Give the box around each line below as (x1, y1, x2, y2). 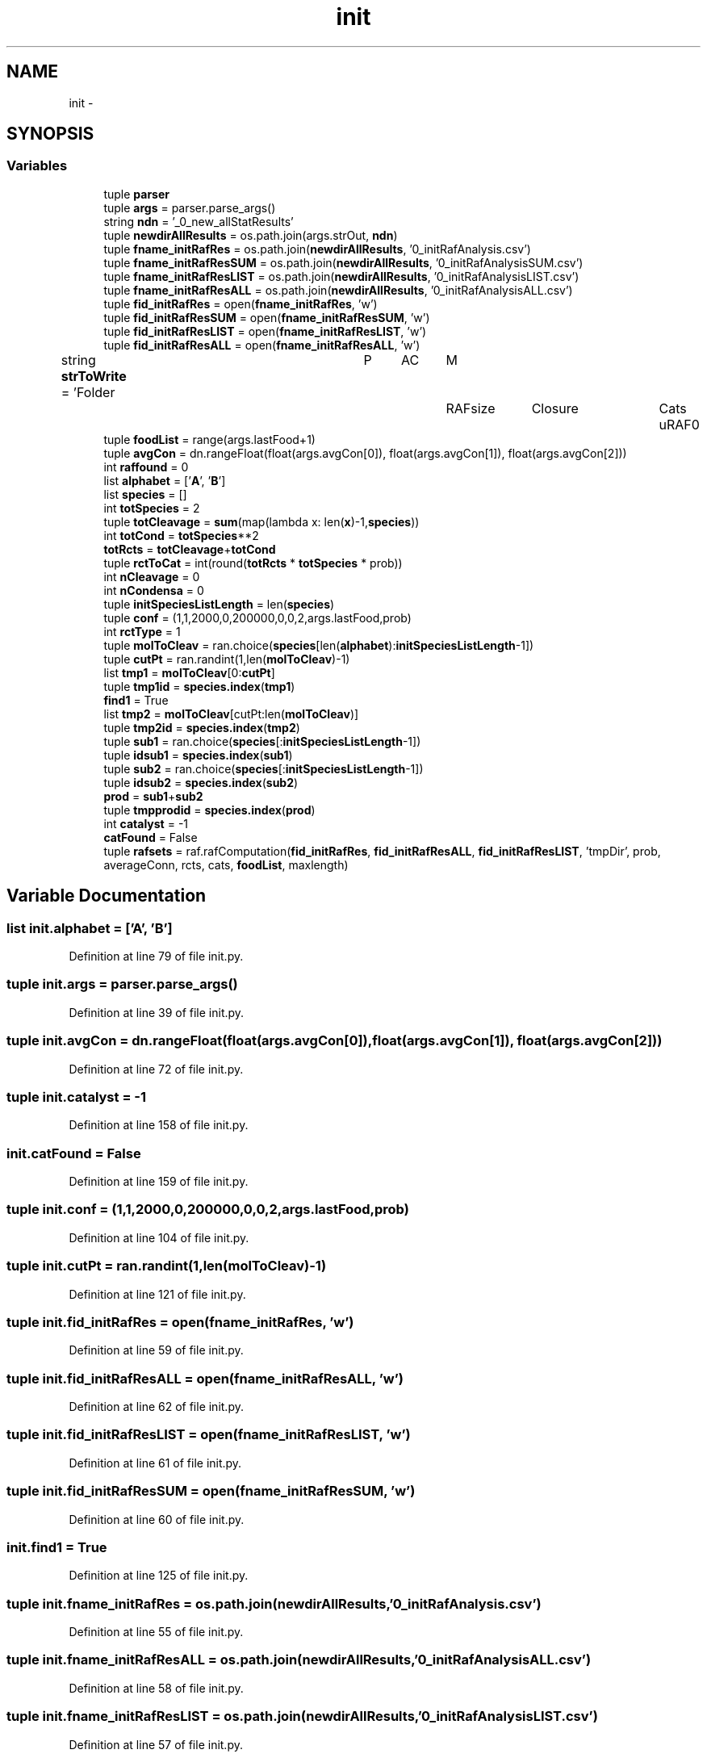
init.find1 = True (6, 1538, 107, 1555)
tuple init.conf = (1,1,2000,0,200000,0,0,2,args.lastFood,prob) (6, 1201, 409, 1218)
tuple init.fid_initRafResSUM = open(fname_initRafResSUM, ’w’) (6, 1483, 416, 1500)
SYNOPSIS (6, 123, 94, 144)
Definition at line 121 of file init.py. (69, 1287, 246, 1301)
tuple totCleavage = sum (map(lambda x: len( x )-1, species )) (103, 514, 420, 529)
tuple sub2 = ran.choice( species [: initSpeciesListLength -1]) (103, 761, 424, 776)
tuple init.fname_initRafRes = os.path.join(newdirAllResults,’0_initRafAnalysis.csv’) (6, 1595, 542, 1612)
